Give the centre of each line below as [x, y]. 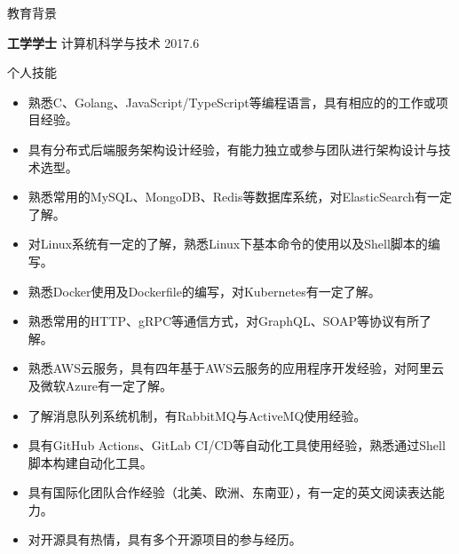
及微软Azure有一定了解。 [100, 385]
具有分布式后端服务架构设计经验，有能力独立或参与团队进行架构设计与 [233, 149]
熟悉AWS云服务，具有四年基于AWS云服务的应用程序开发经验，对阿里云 [236, 368]
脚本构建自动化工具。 [90, 462]
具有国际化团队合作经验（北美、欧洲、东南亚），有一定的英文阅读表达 [230, 492]
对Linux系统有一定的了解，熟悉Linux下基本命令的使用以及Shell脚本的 [228, 244]
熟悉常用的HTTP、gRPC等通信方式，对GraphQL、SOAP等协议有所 [223, 321]
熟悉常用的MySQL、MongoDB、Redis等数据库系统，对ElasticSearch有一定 [240, 197]
